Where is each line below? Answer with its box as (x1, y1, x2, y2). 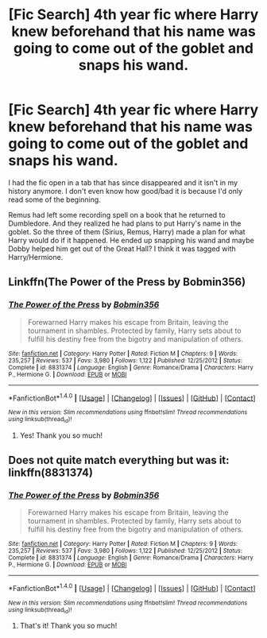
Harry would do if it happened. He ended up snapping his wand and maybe (8, 235, 254, 245)
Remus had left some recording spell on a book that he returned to (8, 210, 226, 219)
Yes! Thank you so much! (19, 431, 103, 440)
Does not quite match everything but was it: (8, 454, 230, 466)
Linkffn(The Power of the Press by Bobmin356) (8, 276, 246, 289)
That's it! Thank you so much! (19, 621, 118, 631)
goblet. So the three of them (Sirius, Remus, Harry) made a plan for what (8, 226, 246, 236)
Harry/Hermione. (8, 252, 64, 261)
